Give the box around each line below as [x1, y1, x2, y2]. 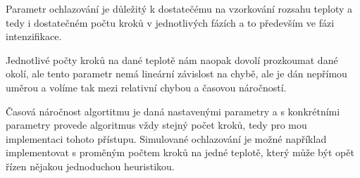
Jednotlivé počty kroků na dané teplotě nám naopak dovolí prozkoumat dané [6, 52, 338, 67]
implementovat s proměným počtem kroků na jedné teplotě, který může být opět [6, 145, 354, 160]
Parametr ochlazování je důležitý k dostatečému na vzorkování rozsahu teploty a [6, 1, 353, 15]
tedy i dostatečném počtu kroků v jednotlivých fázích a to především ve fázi [6, 15, 335, 30]
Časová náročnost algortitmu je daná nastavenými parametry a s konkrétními [6, 103, 340, 118]
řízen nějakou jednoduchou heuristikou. [6, 158, 175, 173]
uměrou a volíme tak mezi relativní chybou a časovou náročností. [6, 80, 287, 94]
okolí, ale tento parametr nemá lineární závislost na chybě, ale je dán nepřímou [6, 66, 347, 81]
